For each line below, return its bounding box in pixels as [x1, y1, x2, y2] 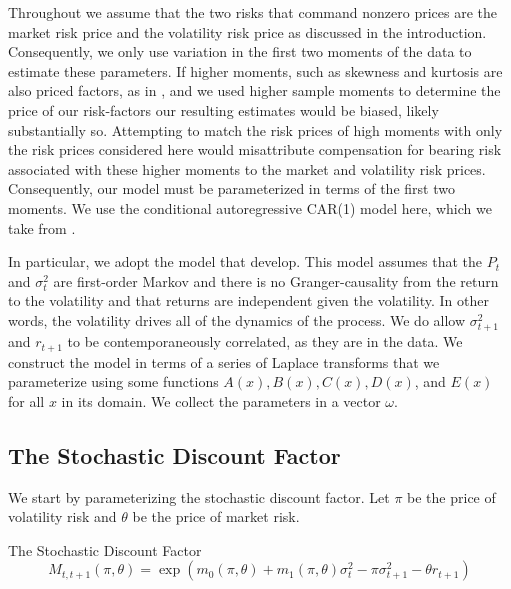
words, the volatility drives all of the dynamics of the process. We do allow [8, 309, 466, 330]
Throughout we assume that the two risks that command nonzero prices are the [8, 2, 497, 22]
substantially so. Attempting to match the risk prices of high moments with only [8, 119, 503, 140]
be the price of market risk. [132, 506, 300, 527]
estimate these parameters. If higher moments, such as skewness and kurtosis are [8, 60, 503, 81]
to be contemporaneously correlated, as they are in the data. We [67, 331, 463, 352]
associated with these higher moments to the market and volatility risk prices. [8, 158, 486, 179]
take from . [8, 217, 76, 238]
